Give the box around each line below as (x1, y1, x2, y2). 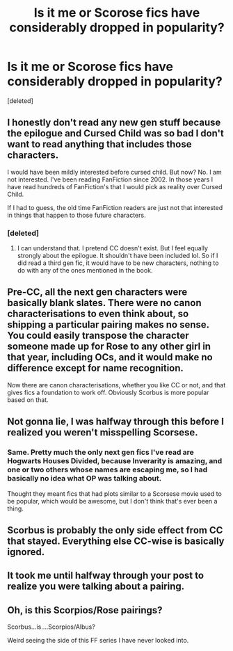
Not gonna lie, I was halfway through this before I (7, 416, 225, 428)
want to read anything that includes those (7, 138, 192, 150)
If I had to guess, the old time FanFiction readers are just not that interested (7, 203, 223, 211)
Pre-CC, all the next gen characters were (7, 287, 188, 298)
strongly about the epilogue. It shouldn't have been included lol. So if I (17, 252, 218, 260)
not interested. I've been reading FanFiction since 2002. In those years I (7, 175, 214, 184)
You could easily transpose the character (7, 330, 189, 341)
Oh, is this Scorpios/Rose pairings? (7, 604, 163, 616)
